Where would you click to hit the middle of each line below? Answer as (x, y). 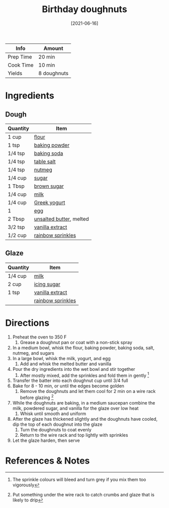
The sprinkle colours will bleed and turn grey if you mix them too (79, 479)
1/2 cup (17, 235)
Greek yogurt (50, 202)
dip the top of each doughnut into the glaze (57, 424)
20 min (47, 57)
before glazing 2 (37, 397)
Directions (27, 323)
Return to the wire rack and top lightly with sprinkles (74, 435)
